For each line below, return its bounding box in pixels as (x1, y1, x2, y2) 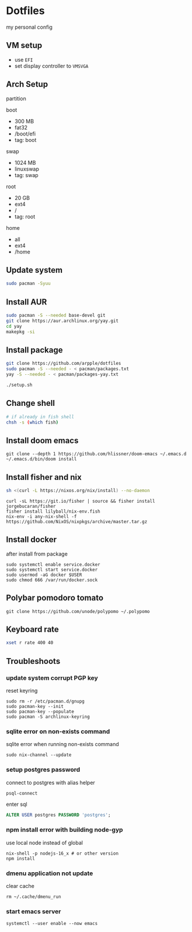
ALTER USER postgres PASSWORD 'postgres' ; (6, 812, 111, 818)
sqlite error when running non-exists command (6, 741, 120, 748)
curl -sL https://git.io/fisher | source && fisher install (6, 498, 156, 504)
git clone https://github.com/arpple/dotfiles (6, 361, 121, 367)
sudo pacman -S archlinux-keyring (6, 714, 90, 720)
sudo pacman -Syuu (6, 280, 51, 287)
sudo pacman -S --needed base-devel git (6, 313, 106, 318)
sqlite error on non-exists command (6, 727, 110, 736)
